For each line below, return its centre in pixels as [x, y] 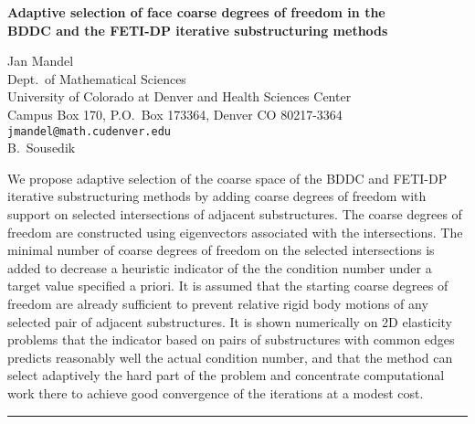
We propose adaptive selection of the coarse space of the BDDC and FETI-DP [227, 178]
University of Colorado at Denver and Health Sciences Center [179, 96]
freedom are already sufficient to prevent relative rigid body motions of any [218, 303]
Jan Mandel [41, 61]
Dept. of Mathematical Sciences [97, 78]
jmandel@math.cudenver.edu [89, 131]
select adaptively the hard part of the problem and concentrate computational [226, 375]
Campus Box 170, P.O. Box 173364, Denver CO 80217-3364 [175, 114]
